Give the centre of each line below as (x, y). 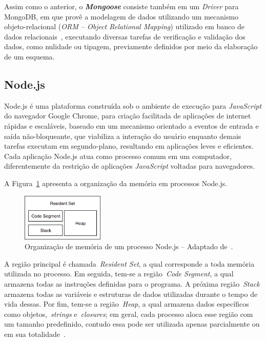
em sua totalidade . (35, 334)
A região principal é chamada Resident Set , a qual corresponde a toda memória (129, 263)
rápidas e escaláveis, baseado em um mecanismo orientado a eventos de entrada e (131, 125)
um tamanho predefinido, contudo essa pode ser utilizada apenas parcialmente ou (132, 324)
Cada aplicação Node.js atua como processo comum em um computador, (118, 156)
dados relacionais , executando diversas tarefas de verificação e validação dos (125, 36)
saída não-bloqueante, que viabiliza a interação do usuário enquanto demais (123, 136)
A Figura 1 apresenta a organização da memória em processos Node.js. (116, 183)
